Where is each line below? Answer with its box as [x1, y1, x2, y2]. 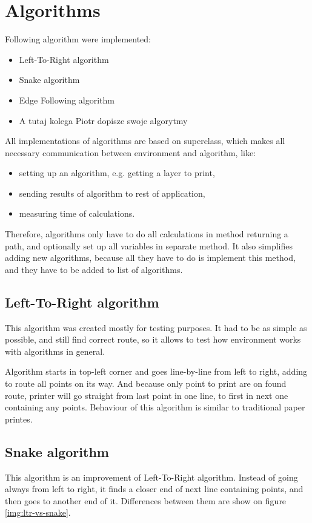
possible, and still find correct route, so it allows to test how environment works [5, 333, 301, 346]
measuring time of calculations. [19, 207, 135, 220]
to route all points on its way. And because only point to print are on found [5, 377, 287, 390]
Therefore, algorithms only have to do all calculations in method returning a [5, 228, 288, 240]
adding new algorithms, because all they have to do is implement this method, [5, 251, 296, 264]
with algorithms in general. [5, 344, 105, 357]
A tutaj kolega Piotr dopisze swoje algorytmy [19, 114, 188, 127]
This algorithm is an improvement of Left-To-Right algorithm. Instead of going [5, 470, 298, 483]
